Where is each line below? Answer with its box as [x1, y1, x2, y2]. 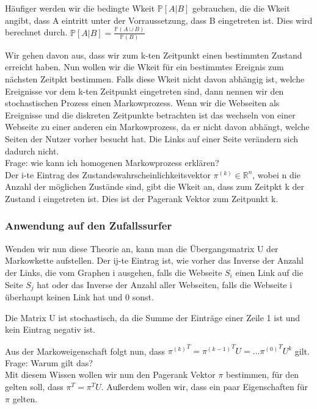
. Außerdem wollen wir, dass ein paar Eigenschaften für [101, 380, 308, 393]
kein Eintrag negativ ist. [5, 323, 96, 336]
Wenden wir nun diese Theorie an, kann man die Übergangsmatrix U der [5, 242, 279, 255]
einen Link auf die [235, 266, 304, 278]
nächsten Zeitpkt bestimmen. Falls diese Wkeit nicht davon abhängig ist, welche [5, 73, 305, 85]
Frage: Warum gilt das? [5, 356, 93, 369]
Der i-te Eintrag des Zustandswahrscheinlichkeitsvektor [5, 168, 211, 181]
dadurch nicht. [5, 144, 59, 157]
